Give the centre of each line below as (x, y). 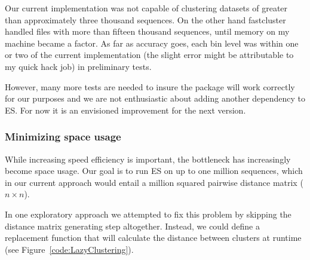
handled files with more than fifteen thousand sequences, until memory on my (147, 31)
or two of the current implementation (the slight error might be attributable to (149, 55)
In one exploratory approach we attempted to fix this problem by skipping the (148, 214)
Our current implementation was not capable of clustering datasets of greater (146, 8)
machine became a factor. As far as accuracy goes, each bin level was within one (152, 43)
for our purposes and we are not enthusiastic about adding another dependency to (155, 98)
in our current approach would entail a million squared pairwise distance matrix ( (154, 182)
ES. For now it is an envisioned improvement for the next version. (125, 110)
